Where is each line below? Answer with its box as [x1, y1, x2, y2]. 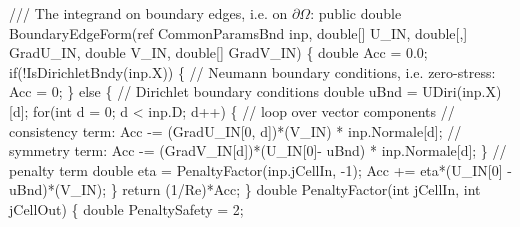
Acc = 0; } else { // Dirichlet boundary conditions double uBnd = [9, 81, 418, 102]
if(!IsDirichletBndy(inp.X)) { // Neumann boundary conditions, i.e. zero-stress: [9, 61, 496, 82]
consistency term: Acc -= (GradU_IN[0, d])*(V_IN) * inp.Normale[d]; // [9, 120, 462, 141]
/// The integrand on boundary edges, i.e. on [9, 3, 288, 23]
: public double [310, 3, 402, 23]
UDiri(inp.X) [422, 81, 502, 102]
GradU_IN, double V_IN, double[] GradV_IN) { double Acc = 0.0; [9, 42, 428, 63]
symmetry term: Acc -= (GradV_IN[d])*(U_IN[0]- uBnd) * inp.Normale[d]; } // [9, 140, 507, 161]
